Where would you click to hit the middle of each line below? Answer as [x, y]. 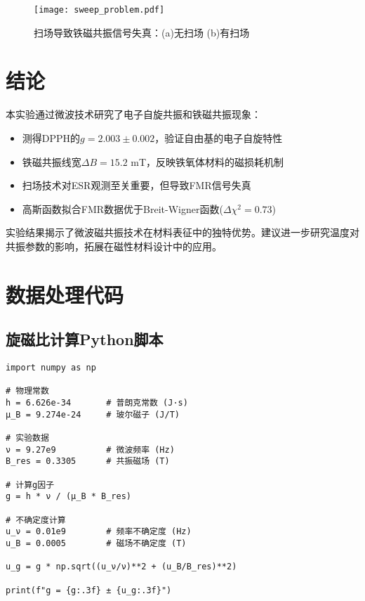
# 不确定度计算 [36, 520]
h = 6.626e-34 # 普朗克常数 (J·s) [97, 403]
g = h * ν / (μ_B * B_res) [68, 497]
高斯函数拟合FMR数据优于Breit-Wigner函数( [122, 208]
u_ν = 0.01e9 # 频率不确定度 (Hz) [99, 532]
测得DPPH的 [51, 137]
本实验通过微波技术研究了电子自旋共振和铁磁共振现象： [133, 114]
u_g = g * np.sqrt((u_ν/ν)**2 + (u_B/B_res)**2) [121, 567]
